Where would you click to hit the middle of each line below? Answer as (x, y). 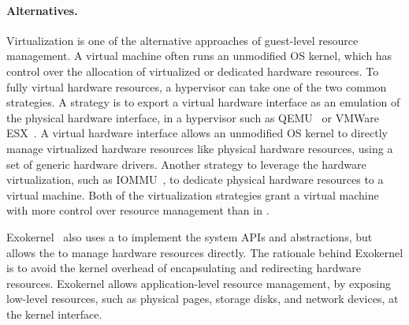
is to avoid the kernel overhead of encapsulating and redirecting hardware (184, 268)
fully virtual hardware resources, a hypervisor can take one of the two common (197, 86)
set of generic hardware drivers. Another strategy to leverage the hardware (186, 164)
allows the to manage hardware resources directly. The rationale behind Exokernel (205, 252)
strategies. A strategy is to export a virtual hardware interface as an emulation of (203, 102)
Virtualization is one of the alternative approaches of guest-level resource (182, 40)
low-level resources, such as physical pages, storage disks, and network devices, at (203, 299)
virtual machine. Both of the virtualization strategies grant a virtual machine (193, 194)
